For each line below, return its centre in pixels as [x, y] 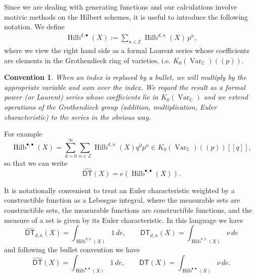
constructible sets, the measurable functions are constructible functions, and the [128, 210]
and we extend [226, 97]
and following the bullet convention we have [72, 249]
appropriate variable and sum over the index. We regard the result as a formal [125, 87]
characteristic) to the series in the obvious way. [78, 117]
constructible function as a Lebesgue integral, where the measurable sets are [122, 200]
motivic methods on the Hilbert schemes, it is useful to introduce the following [126, 16]
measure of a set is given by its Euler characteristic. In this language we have [124, 220]
